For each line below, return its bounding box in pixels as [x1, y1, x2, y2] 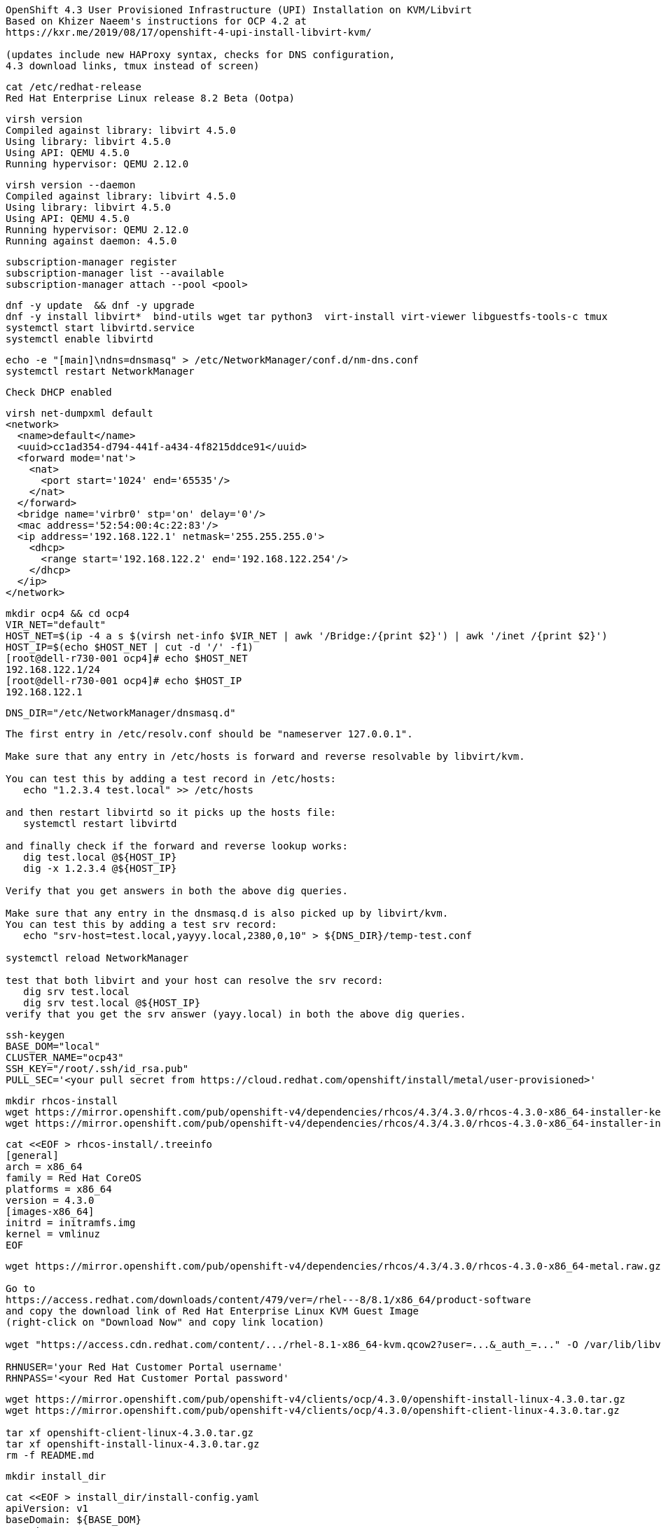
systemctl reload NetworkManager [6, 952, 189, 964]
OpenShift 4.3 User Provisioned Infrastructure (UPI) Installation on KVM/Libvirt [6, 4, 472, 15]
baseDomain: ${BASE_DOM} [6, 1514, 141, 1525]
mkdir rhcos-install [6, 1095, 118, 1106]
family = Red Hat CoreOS [6, 1172, 141, 1183]
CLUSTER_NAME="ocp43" [6, 1052, 124, 1063]
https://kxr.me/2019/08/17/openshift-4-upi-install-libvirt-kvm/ [6, 27, 372, 38]
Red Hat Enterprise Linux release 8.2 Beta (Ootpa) [6, 92, 295, 104]
